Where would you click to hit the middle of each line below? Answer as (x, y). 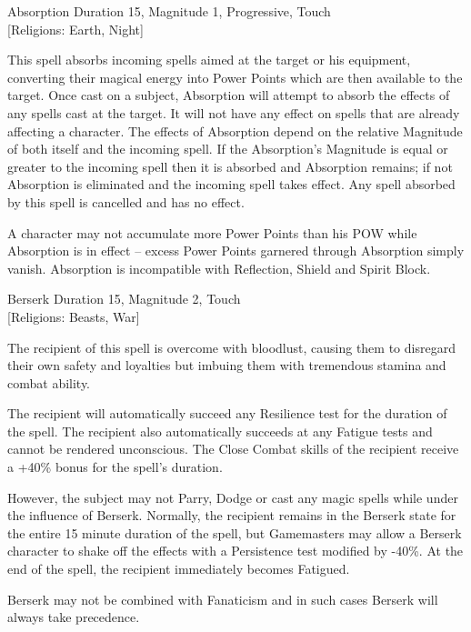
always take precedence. (74, 617)
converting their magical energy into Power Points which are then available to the (235, 77)
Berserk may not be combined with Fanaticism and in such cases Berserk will (223, 599)
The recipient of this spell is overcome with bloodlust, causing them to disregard (231, 347)
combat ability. (49, 382)
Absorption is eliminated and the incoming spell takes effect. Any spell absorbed (231, 184)
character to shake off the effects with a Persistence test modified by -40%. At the (235, 551)
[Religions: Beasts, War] (74, 316)
